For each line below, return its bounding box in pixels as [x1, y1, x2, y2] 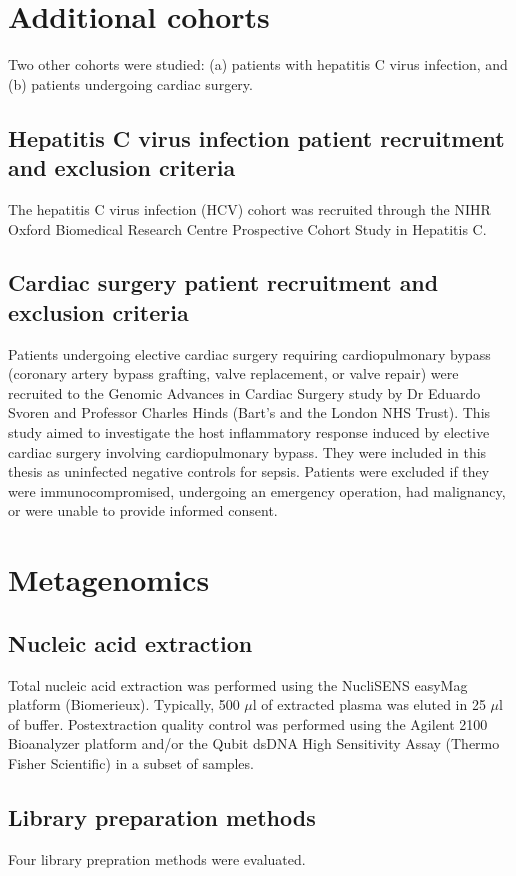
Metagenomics [8, 559, 210, 600]
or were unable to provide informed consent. [8, 500, 278, 521]
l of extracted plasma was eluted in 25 [252, 694, 486, 715]
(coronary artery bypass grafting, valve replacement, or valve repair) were [8, 363, 459, 384]
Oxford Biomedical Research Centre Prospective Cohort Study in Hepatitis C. [8, 218, 487, 239]
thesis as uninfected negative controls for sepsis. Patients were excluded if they [8, 461, 490, 482]
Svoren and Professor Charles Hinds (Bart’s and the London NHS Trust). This [8, 402, 491, 423]
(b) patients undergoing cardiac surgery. [8, 73, 253, 94]
